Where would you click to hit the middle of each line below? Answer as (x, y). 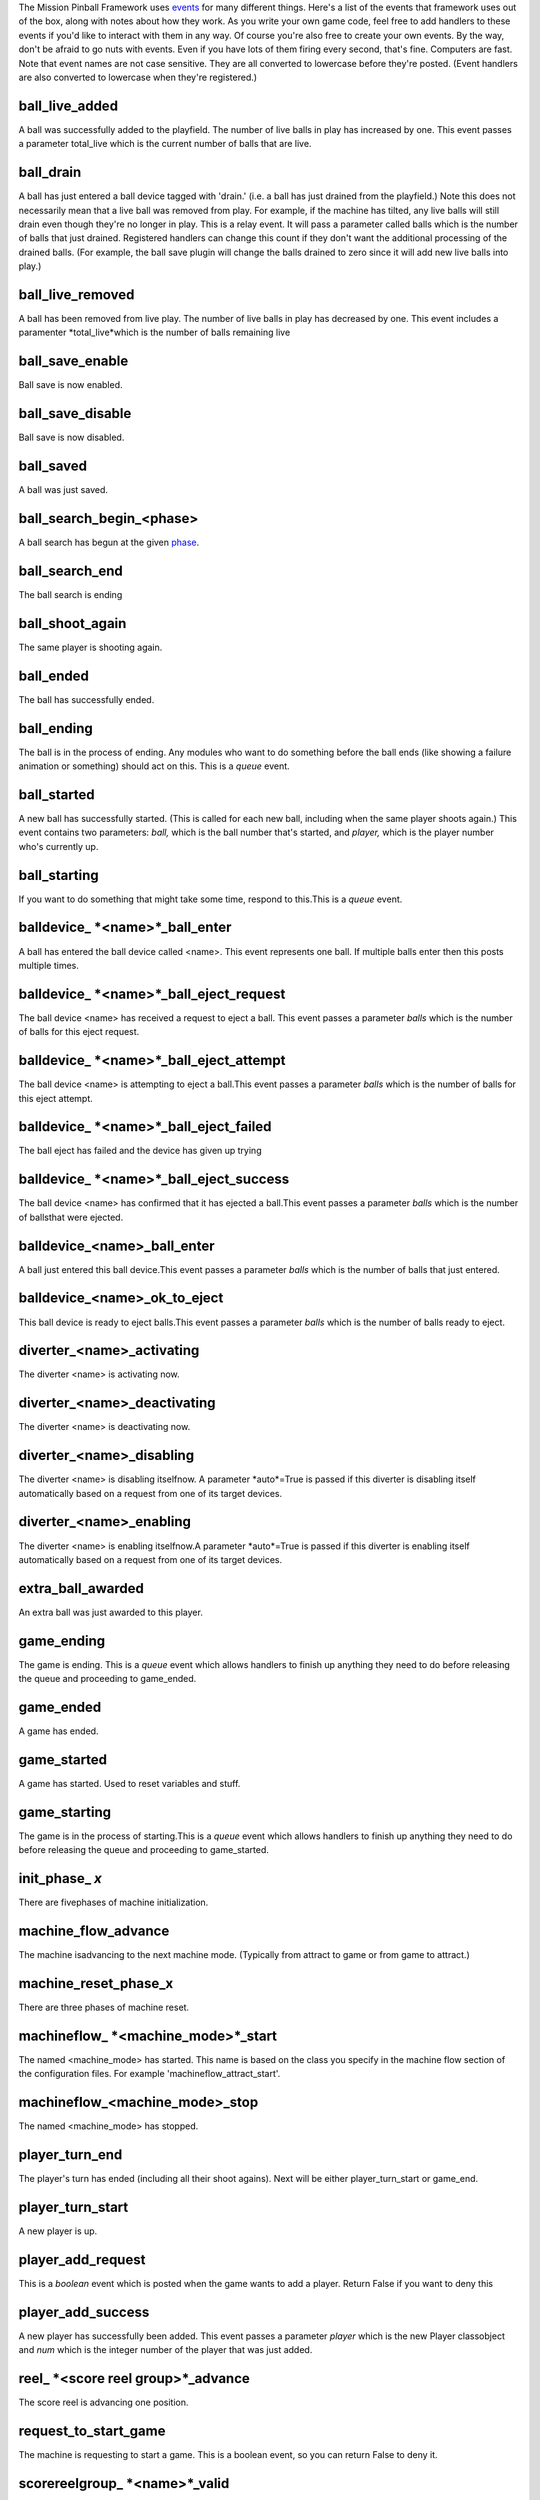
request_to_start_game (92, 2430)
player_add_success (84, 2311)
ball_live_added (68, 105)
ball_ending (56, 728)
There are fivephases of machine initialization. (113, 1902)
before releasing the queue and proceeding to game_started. (144, 1850)
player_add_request (82, 2259)
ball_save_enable (73, 361)
